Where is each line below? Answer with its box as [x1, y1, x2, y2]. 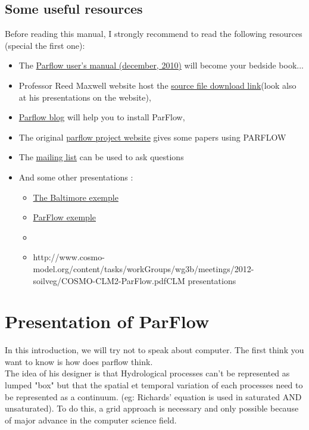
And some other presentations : [18, 170, 133, 183]
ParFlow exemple [33, 211, 96, 223]
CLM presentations [166, 274, 236, 286]
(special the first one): [5, 39, 85, 51]
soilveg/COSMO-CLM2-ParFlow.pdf [33, 274, 167, 286]
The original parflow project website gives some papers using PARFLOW [18, 130, 286, 143]
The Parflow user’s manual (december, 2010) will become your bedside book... [18, 59, 304, 71]
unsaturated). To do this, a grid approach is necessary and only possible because [5, 402, 299, 415]
